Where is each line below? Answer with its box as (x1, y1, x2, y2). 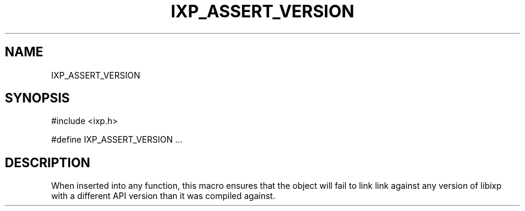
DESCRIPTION (5, 155, 90, 170)
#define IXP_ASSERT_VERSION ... (51, 134, 183, 145)
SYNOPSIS (5, 91, 70, 106)
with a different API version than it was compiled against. (51, 191, 276, 201)
